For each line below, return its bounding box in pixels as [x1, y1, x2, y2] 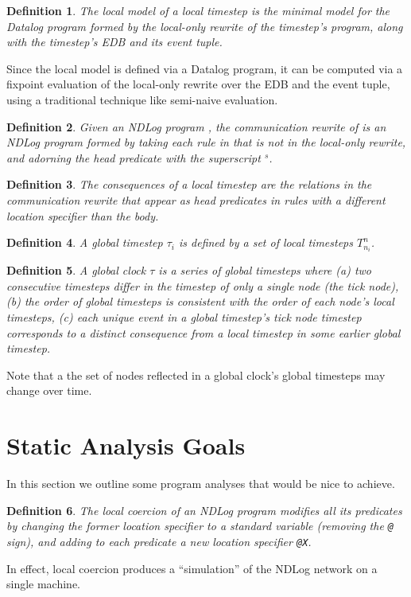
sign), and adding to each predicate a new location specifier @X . [6, 533, 312, 549]
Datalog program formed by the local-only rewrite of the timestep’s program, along [6, 18, 403, 34]
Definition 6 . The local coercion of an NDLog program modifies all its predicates [6, 501, 402, 518]
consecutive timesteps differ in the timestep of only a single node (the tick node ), [6, 277, 399, 294]
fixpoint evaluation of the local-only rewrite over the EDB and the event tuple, [6, 76, 390, 92]
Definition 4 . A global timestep [6, 234, 163, 251]
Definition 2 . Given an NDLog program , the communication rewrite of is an [6, 118, 386, 135]
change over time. [6, 382, 92, 399]
